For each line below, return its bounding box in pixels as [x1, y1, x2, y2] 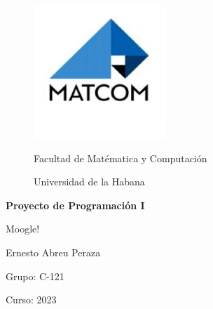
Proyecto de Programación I [6, 197, 145, 212]
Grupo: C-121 [6, 268, 64, 283]
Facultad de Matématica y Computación [34, 150, 207, 165]
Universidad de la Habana [34, 174, 145, 189]
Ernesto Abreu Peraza [6, 244, 101, 259]
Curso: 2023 [6, 292, 57, 307]
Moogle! [6, 221, 40, 236]
